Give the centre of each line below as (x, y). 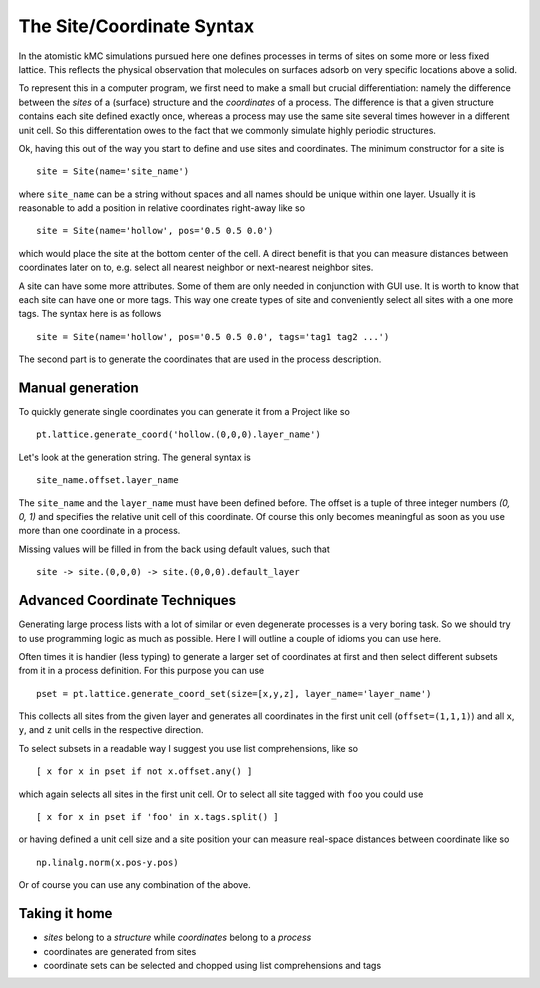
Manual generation (78, 388)
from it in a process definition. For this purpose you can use (141, 671)
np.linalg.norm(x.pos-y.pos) (107, 862)
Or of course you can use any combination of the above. (134, 885)
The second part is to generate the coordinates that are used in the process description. (200, 359)
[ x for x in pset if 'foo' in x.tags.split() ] (157, 817)
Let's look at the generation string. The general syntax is (135, 457)
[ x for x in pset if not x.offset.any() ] (144, 771)
